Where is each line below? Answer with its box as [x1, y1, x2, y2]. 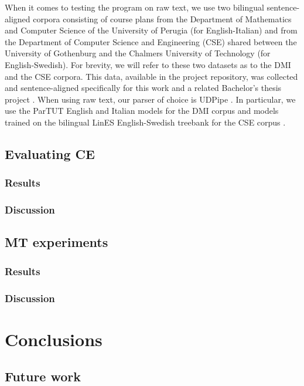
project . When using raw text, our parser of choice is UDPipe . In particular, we [5, 93, 296, 105]
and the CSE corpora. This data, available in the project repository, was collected [5, 70, 298, 82]
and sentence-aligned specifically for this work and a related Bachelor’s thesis [5, 82, 282, 94]
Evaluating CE [5, 144, 95, 162]
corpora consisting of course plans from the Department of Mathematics [33, 12, 292, 25]
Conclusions [5, 327, 103, 351]
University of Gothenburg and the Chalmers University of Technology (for [5, 47, 271, 59]
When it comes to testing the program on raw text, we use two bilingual [5, 1, 264, 13]
